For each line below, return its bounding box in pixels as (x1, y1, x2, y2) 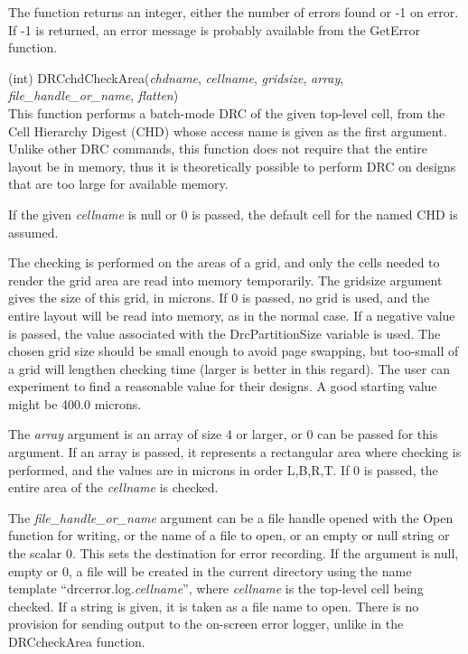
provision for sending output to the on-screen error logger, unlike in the (8, 614, 404, 633)
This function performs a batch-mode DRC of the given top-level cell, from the (8, 103, 445, 122)
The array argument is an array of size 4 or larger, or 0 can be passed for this (8, 425, 438, 444)
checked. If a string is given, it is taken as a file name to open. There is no (8, 596, 419, 615)
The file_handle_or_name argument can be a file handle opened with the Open (8, 508, 454, 527)
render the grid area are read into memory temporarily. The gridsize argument (8, 270, 443, 289)
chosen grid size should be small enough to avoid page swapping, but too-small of (8, 341, 459, 360)
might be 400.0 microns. (8, 394, 142, 413)
